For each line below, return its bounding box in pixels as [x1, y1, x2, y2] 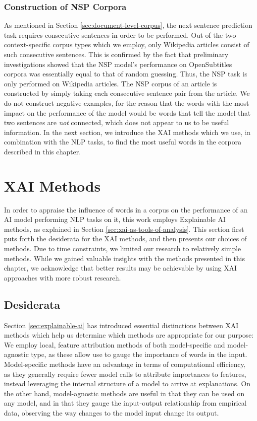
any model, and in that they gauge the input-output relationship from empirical [4, 398, 247, 408]
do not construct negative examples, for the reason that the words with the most [4, 97, 249, 108]
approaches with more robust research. [4, 272, 121, 282]
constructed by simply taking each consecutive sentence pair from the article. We [4, 88, 250, 98]
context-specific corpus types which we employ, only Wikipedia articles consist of [4, 39, 250, 50]
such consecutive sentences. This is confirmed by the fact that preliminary [4, 49, 229, 59]
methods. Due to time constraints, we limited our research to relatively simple [4, 243, 241, 254]
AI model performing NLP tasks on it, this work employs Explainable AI [4, 214, 226, 224]
